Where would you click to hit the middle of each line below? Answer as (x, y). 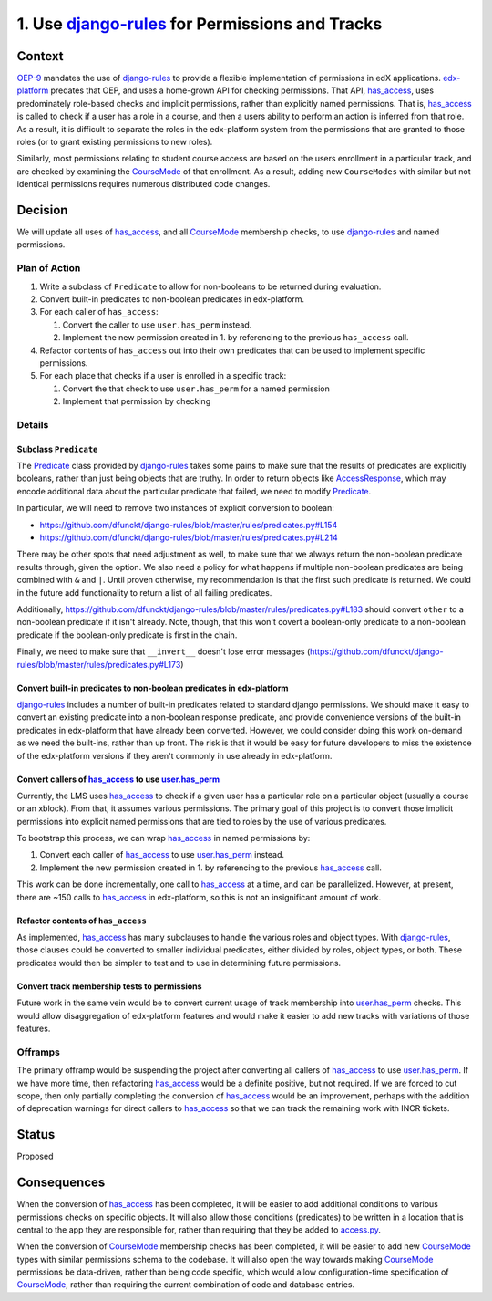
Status (36, 1134)
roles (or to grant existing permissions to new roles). (115, 142)
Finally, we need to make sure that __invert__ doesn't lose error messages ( (164, 651)
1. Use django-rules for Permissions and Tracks (200, 24)
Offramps (39, 1052)
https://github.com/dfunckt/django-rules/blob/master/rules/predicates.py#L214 (189, 537)
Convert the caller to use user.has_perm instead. (157, 325)
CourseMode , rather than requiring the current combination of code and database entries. (186, 1285)
